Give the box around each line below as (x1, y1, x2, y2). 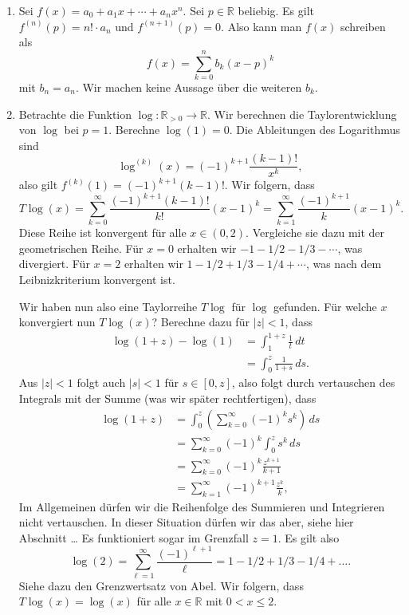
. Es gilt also (277, 529, 340, 546)
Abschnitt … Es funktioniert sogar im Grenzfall (18, 529, 249, 546)
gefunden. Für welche (273, 298, 377, 314)
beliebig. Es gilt (238, 2, 315, 18)
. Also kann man (221, 18, 302, 34)
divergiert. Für (18, 255, 90, 272)
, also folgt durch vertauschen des (231, 374, 395, 391)
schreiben (340, 18, 386, 34)
